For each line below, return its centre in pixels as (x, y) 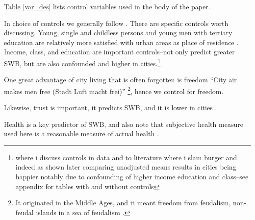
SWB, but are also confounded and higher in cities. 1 (82, 62)
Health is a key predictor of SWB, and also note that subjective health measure (124, 124)
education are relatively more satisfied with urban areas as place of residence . (121, 42)
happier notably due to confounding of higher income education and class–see (132, 177)
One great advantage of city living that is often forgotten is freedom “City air (120, 80)
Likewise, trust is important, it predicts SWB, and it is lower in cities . (111, 108)
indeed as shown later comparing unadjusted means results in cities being (126, 167)
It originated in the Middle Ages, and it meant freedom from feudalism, (123, 203)
